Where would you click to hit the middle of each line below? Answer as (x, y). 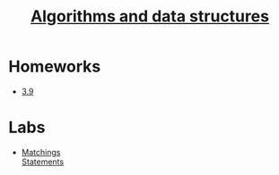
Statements (43, 162)
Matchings (41, 152)
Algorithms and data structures (150, 17)
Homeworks (55, 67)
